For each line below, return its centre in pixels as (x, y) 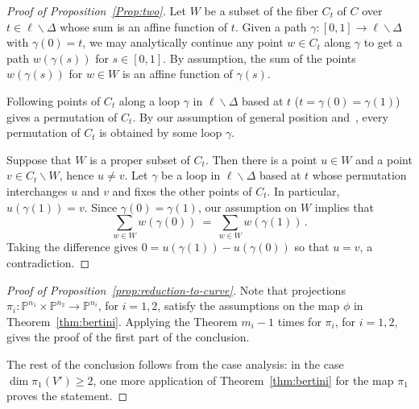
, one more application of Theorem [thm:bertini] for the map (243, 380)
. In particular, (303, 190)
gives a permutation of (62, 116)
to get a (383, 42)
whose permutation (359, 175)
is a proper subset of (140, 159)
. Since (101, 207)
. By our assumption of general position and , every (260, 116)
